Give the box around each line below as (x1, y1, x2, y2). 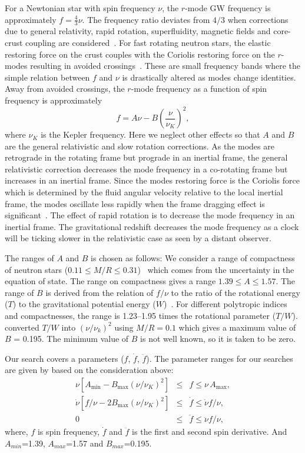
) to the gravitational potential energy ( (12, 298, 156, 310)
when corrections (227, 13, 289, 25)
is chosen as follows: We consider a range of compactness (91, 252, 295, 264)
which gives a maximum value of (178, 321, 296, 333)
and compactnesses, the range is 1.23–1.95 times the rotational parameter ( (5, 309, 276, 321)
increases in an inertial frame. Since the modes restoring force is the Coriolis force (5, 174, 300, 186)
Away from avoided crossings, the (5, 82, 125, 95)
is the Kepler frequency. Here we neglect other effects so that (41, 128, 260, 141)
